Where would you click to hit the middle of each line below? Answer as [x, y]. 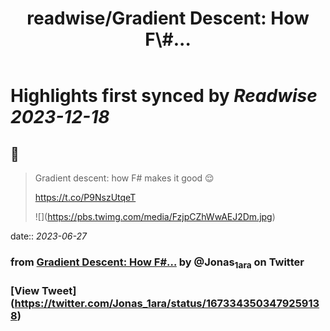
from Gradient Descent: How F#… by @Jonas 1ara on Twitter [157, 263]
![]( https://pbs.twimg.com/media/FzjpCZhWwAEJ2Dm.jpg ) [155, 216]
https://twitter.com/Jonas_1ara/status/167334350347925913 [167, 304]
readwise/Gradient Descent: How [168, 18]
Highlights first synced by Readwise [164, 96]
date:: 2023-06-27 [48, 236]
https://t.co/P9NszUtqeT [85, 197]
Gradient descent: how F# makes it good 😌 [124, 178]
